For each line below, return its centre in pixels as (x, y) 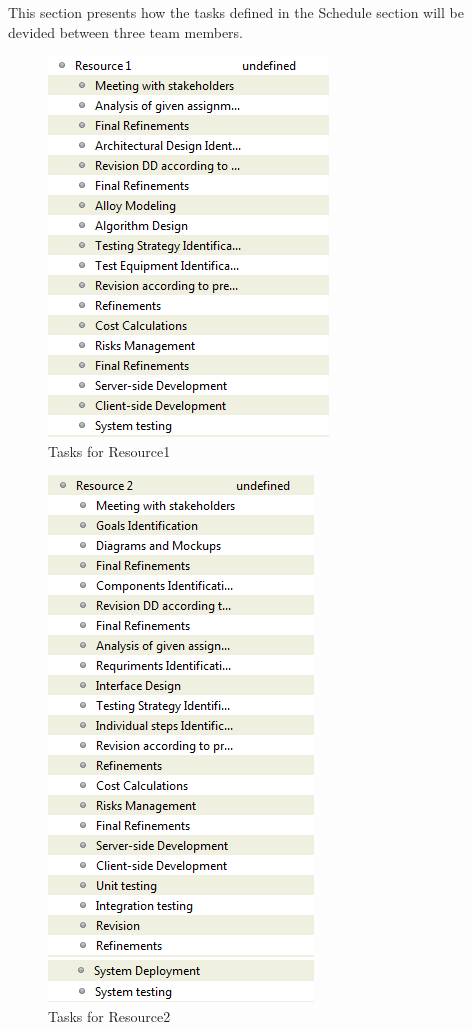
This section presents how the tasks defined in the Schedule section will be (236, 12)
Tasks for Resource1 (109, 450)
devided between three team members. (126, 31)
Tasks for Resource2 (109, 1015)
